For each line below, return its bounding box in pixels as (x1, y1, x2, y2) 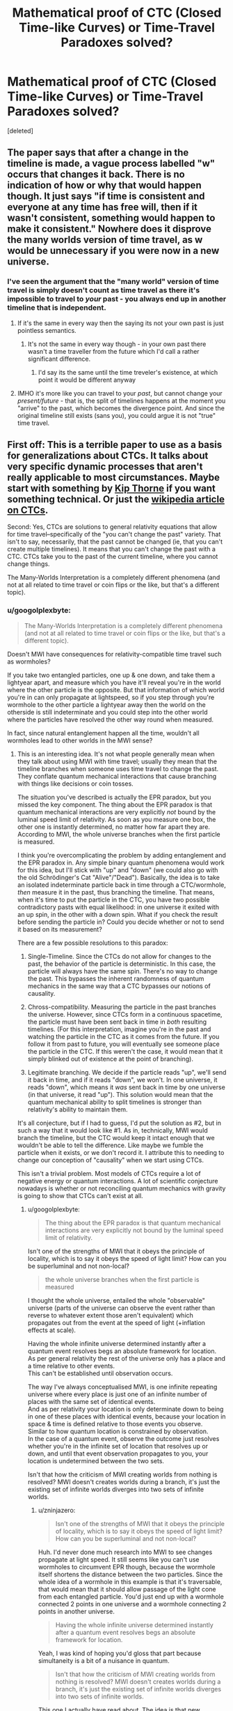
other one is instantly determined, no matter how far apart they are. (17, 822, 211, 831)
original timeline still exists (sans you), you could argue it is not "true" (17, 411, 216, 419)
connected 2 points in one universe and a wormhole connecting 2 (38, 1599, 227, 1608)
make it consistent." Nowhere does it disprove (7, 223, 212, 235)
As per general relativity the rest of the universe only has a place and (27, 1354, 226, 1362)
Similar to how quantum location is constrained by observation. (27, 1427, 209, 1435)
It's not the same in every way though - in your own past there (27, 340, 207, 348)
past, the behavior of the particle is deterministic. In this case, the (27, 959, 216, 968)
